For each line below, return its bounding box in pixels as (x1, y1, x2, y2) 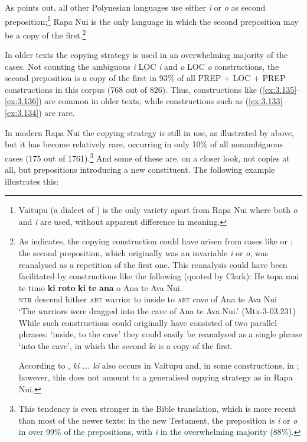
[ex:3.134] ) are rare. (5, 107, 75, 119)
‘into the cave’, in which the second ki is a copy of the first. (18, 339, 233, 351)
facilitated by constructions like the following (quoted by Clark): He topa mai (18, 270, 299, 282)
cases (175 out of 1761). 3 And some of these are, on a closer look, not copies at (5, 150, 290, 164)
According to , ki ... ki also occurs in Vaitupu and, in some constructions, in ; (18, 359, 299, 372)
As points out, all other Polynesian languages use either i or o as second (5, 1, 266, 13)
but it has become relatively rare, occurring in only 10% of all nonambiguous (5, 138, 283, 150)
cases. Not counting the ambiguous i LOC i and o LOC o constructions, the (5, 60, 279, 72)
